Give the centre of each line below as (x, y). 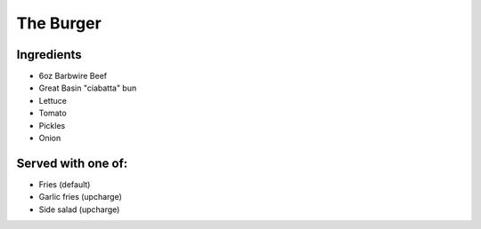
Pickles (52, 125)
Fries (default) (65, 184)
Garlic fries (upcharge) (80, 197)
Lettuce (53, 100)
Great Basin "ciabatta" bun (88, 88)
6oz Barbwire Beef (73, 76)
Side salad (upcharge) (79, 209)
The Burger (59, 23)
